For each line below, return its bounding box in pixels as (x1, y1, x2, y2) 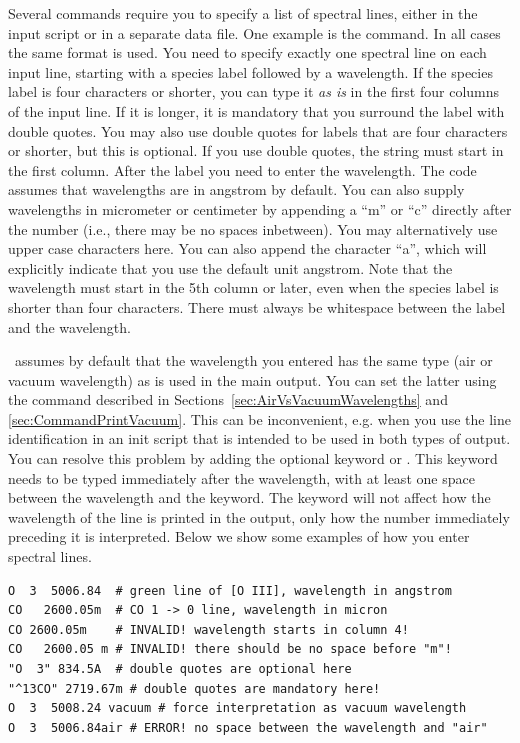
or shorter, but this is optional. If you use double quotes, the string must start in (8, 140, 504, 161)
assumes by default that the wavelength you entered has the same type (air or (14, 350, 493, 371)
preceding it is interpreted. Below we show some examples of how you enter (8, 526, 470, 547)
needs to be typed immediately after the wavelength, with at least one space (8, 467, 475, 488)
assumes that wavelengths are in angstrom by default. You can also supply (8, 179, 465, 200)
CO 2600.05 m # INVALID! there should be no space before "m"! (8, 642, 452, 657)
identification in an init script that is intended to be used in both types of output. (8, 428, 511, 449)
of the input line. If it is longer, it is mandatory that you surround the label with (8, 100, 505, 121)
